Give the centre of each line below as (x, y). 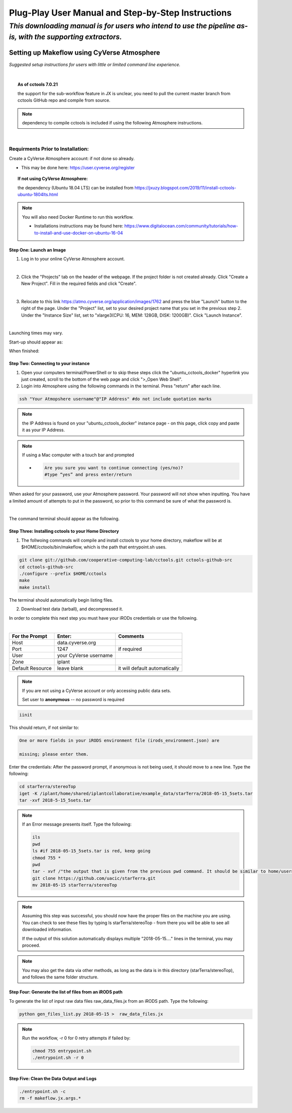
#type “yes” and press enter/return (88, 475)
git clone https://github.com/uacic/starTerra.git (94, 878)
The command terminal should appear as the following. (64, 519)
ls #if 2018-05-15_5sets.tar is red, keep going (91, 851)
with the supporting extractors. (70, 37)
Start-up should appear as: (36, 342)
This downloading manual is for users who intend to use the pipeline (122, 26)
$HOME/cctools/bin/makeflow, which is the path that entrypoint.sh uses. (94, 547)
